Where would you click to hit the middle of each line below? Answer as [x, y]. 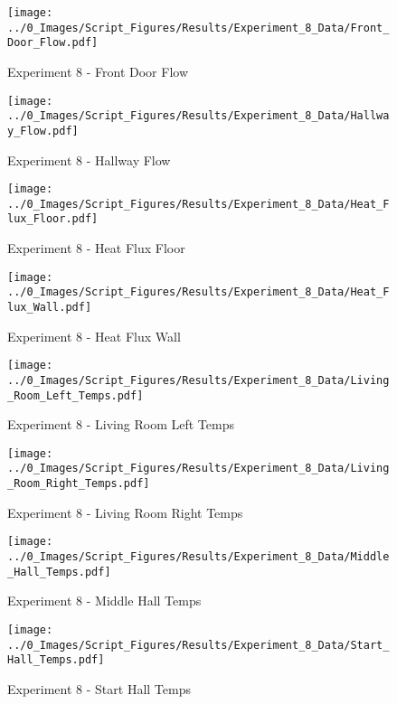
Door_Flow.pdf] [53, 43]
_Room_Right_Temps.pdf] [79, 484]
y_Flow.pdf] [43, 131]
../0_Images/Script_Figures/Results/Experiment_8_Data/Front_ [198, 28]
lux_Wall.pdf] [50, 307]
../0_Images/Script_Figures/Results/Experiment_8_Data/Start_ [198, 645]
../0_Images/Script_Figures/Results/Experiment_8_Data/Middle [198, 557]
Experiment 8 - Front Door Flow [98, 71]
